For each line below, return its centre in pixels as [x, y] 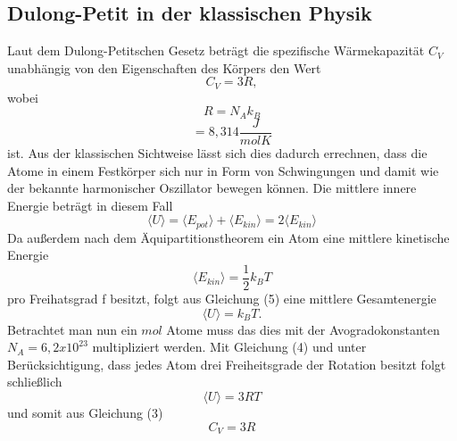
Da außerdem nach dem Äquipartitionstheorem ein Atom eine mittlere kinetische [228, 237]
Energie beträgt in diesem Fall [90, 205]
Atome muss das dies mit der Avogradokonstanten [303, 329]
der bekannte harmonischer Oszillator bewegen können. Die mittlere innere [212, 188]
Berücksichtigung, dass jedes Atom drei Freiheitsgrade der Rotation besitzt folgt [227, 364]
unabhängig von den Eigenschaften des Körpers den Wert [164, 67]
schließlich [35, 382]
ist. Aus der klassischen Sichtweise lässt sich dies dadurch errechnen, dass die [217, 152]
